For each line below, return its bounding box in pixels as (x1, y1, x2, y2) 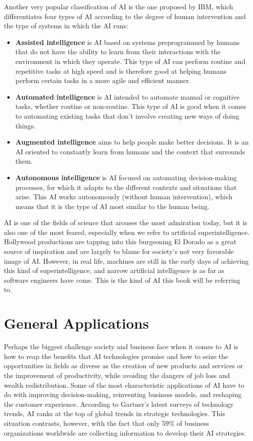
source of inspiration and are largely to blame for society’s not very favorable (4, 246, 234, 256)
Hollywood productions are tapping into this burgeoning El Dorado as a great (4, 236, 236, 247)
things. (15, 120, 36, 130)
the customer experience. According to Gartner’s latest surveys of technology (4, 399, 234, 409)
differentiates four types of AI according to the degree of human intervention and (4, 11, 246, 21)
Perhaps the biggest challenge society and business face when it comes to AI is (4, 341, 238, 352)
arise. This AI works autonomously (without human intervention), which (15, 191, 233, 202)
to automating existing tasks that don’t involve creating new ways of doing (15, 110, 239, 121)
